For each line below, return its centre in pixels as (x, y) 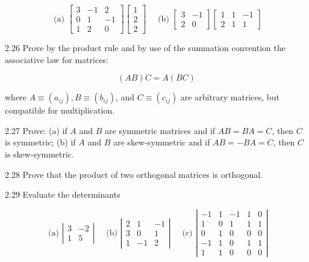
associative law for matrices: (57, 59)
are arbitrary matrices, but (230, 97)
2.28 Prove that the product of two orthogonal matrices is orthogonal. (134, 174)
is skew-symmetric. (39, 154)
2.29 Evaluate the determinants (63, 194)
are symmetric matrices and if (160, 130)
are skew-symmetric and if (162, 142)
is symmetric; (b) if (40, 142)
